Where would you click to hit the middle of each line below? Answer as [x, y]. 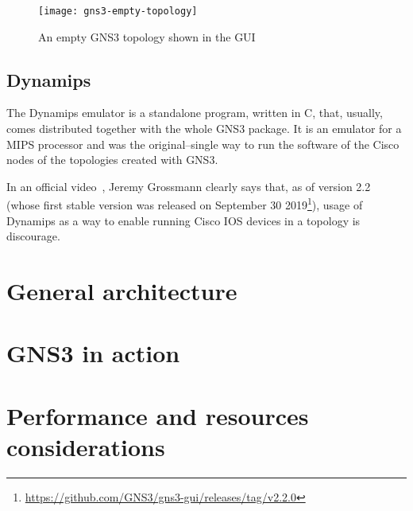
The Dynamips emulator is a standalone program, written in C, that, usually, [195, 113]
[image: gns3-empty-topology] [118, 11]
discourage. [33, 236]
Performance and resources [158, 415]
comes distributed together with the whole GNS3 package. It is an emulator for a [204, 129]
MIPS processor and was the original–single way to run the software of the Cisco [203, 144]
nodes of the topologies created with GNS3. [112, 160]
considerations [86, 446]
